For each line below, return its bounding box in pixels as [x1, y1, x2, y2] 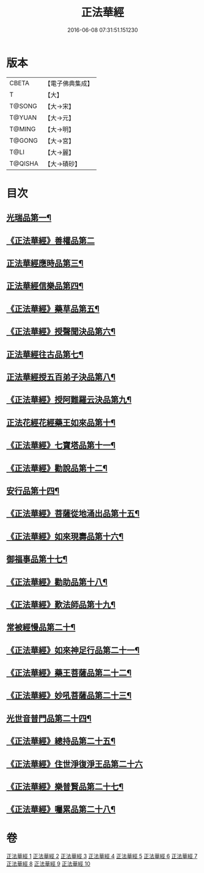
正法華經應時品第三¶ [6, 258, 84, 269]
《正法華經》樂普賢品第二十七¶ [6, 782, 124, 792]
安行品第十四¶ [6, 486, 60, 496]
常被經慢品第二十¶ [6, 622, 76, 633]
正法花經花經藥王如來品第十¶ [6, 417, 116, 428]
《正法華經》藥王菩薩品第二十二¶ [6, 668, 132, 678]
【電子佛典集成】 [44, 79, 93, 88]
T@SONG [9, 102, 38, 110]
